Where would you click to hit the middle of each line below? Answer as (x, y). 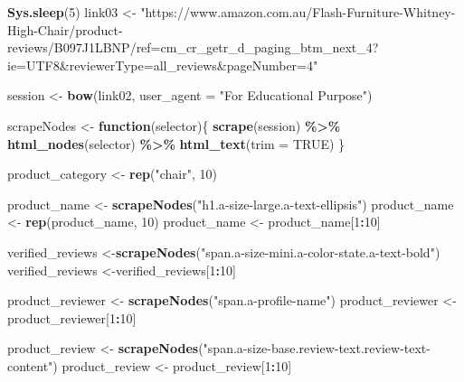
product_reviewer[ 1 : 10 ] (72, 317)
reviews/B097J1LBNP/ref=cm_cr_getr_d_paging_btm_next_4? (193, 47)
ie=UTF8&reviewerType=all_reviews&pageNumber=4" (163, 65)
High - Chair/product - (65, 29)
